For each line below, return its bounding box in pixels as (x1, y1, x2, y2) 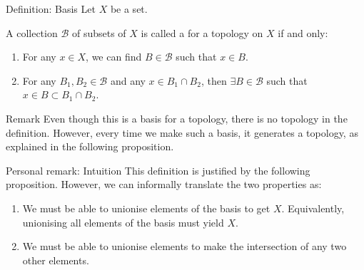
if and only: (278, 25, 328, 40)
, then (201, 73, 227, 88)
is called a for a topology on (141, 25, 263, 40)
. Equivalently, (281, 200, 345, 215)
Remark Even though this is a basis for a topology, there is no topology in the (6, 110, 348, 125)
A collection (6, 25, 58, 40)
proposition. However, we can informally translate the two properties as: (6, 177, 322, 192)
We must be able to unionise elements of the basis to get (22, 200, 271, 215)
